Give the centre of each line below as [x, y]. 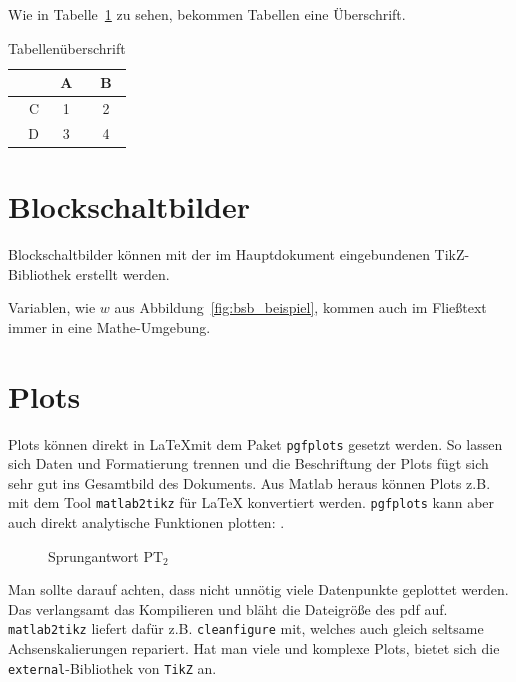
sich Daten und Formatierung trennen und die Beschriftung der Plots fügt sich [248, 463]
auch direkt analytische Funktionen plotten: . [146, 522]
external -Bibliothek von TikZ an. [112, 667]
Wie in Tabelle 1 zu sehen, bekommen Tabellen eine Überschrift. [207, 14]
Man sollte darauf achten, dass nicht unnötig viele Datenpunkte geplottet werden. [258, 589]
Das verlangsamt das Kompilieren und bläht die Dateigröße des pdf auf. [228, 608]
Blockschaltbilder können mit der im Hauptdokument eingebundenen [219, 254]
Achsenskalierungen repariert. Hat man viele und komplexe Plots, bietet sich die [254, 648]
